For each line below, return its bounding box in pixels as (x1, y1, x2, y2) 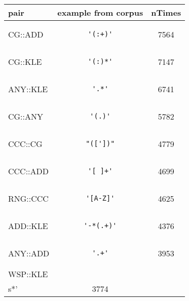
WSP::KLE (8, 268, 48, 280)
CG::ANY (8, 110, 44, 122)
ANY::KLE (8, 83, 48, 95)
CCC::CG (8, 137, 43, 149)
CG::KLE (8, 55, 42, 67)
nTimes (151, 7, 181, 18)
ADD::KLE (8, 219, 48, 232)
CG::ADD (8, 28, 44, 40)
